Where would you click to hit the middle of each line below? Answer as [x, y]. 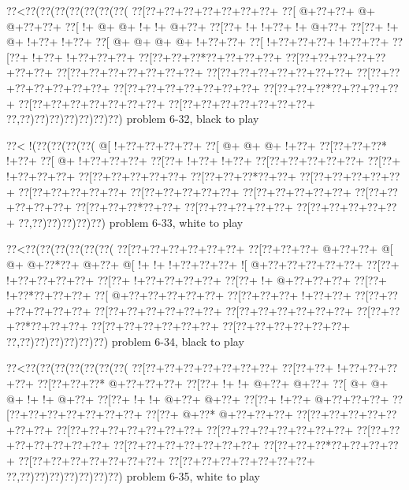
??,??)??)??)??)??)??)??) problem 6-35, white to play [133, 475]
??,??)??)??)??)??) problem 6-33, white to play [131, 222]
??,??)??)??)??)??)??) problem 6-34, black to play [125, 341]
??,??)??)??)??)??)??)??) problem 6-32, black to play [133, 119]
